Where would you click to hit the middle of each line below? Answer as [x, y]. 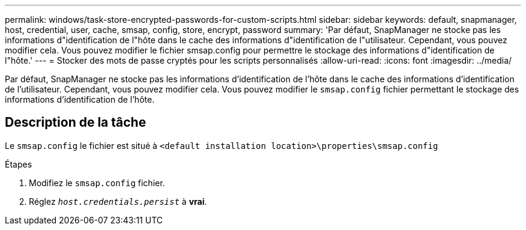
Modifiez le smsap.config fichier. [97, 183]
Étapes [19, 164]
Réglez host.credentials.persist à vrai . [118, 201]
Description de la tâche [76, 123]
